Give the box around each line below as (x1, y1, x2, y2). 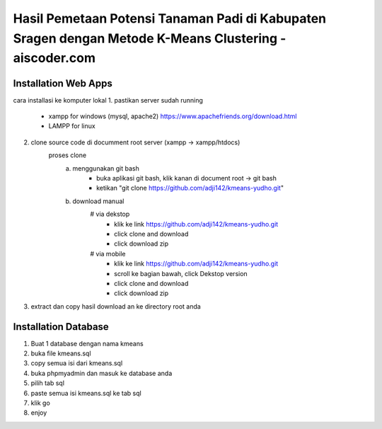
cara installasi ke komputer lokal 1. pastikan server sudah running (13, 96, 203, 104)
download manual (72, 197, 125, 205)
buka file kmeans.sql (30, 349, 91, 357)
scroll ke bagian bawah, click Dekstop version (114, 269, 248, 278)
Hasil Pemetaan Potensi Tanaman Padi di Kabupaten (13, 11, 327, 26)
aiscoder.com (13, 50, 95, 67)
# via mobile (90, 249, 127, 258)
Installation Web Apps (13, 77, 112, 89)
